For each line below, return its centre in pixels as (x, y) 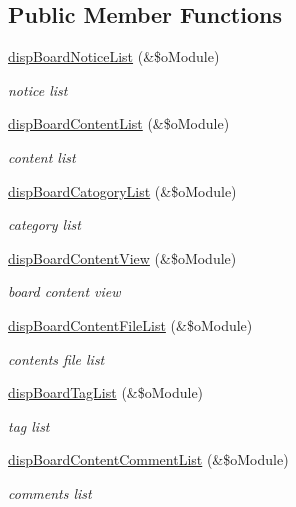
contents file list (56, 358)
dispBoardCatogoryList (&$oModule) (122, 190)
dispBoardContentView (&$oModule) (122, 257)
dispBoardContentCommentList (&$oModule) (148, 459)
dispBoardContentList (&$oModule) (119, 123)
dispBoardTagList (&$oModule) (106, 392)
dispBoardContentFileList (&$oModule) (130, 324)
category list (44, 224)
